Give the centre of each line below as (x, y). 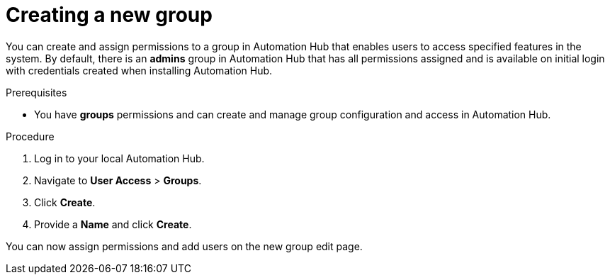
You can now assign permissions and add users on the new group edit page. (184, 246)
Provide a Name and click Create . (113, 224)
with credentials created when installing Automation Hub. (139, 70)
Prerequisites (36, 92)
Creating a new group (109, 15)
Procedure (30, 136)
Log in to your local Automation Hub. (119, 158)
